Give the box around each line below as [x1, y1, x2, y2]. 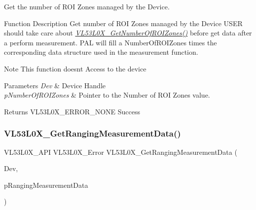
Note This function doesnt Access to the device [4, 63, 146, 73]
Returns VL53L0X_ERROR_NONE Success [4, 106, 140, 116]
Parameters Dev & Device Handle [4, 80, 106, 90]
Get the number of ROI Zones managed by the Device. [4, 1, 170, 11]
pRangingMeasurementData [4, 179, 88, 190]
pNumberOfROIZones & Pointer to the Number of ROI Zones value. [4, 90, 210, 100]
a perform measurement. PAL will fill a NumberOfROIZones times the [4, 37, 217, 47]
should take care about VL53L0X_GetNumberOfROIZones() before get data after [4, 28, 252, 38]
